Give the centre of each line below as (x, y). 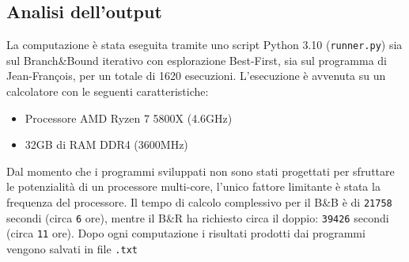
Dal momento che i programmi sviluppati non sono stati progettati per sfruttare (201, 171)
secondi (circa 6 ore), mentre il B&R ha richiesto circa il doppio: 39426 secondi (198, 217)
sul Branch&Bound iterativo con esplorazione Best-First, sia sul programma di (197, 60)
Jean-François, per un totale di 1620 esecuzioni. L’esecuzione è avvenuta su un (196, 76)
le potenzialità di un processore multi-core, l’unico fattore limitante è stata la (193, 186)
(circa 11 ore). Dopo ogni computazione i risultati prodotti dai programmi (186, 233)
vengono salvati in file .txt (72, 248)
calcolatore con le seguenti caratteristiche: (108, 91)
